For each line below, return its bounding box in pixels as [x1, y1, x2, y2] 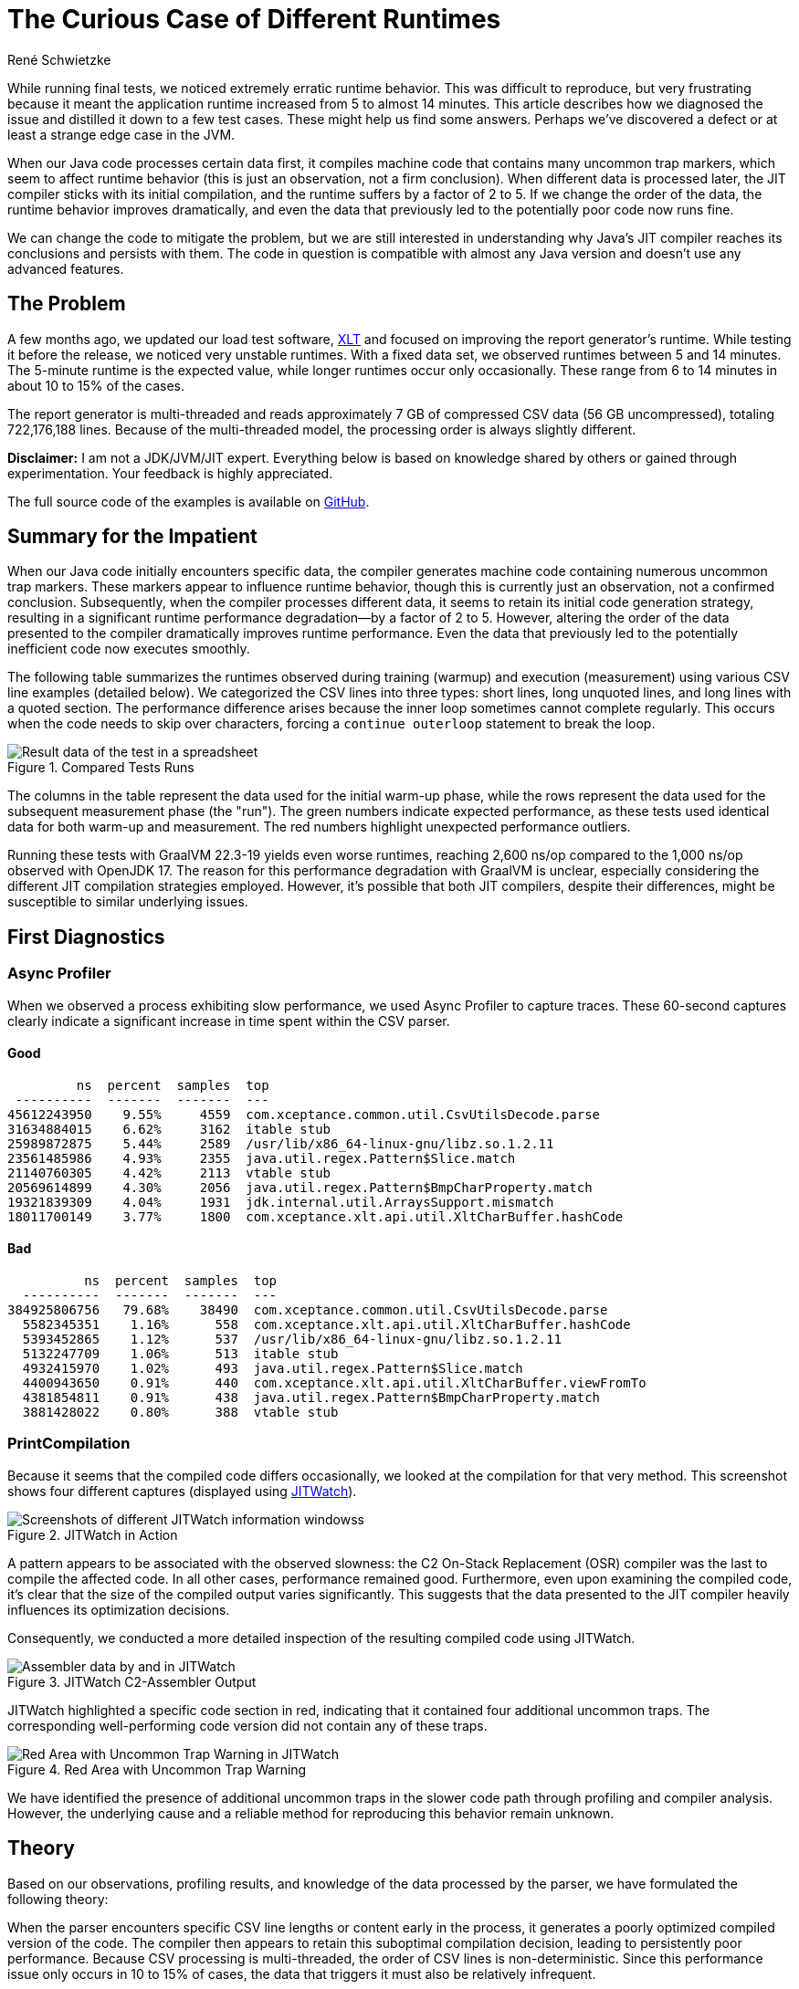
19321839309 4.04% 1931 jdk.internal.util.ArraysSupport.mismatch [7, 1194, 554, 1209]
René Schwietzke [7, 51, 111, 68]
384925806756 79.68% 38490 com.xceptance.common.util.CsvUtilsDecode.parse [7, 1303, 608, 1318]
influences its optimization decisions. [7, 1601, 230, 1617]
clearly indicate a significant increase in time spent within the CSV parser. [7, 1012, 450, 1029]
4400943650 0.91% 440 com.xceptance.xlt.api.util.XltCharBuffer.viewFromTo [22, 1376, 647, 1391]
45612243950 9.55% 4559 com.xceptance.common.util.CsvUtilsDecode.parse [7, 1106, 601, 1122]
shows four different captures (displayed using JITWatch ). [7, 1482, 357, 1499]
